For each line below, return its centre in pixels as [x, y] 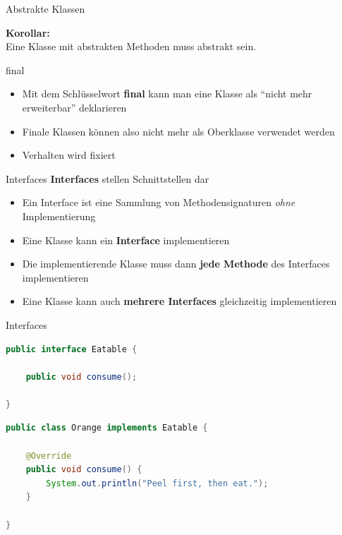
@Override [49, 456]
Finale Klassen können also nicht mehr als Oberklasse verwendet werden [178, 131]
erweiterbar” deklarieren [74, 107]
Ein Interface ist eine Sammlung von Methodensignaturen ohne [159, 202]
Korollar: [28, 32]
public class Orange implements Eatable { [107, 428]
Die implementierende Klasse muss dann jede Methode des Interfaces [176, 264]
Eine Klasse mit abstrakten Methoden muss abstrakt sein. [131, 46]
